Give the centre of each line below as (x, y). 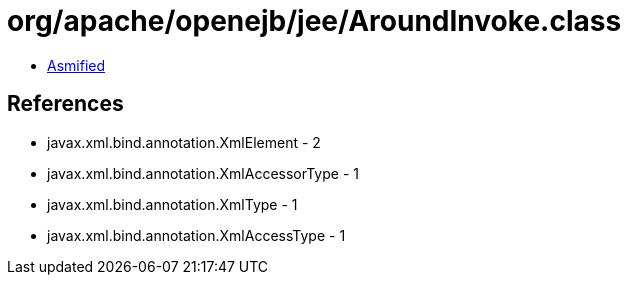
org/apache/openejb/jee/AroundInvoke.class (314, 21)
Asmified (76, 65)
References (65, 104)
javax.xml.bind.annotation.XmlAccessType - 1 (196, 235)
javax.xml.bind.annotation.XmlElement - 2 (184, 142)
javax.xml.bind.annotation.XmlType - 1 (172, 204)
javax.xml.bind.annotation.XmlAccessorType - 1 (203, 173)
